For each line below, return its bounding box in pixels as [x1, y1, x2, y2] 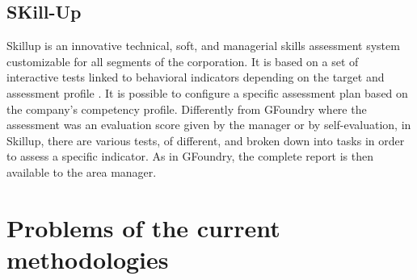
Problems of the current [6, 211, 280, 244]
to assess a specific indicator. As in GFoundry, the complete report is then [6, 148, 374, 165]
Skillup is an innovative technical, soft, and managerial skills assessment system [6, 37, 400, 54]
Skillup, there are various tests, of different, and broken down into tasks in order [6, 132, 405, 148]
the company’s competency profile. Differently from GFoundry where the [6, 100, 367, 117]
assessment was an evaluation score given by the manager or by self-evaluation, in [6, 116, 411, 133]
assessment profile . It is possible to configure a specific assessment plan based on [6, 84, 408, 101]
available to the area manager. [6, 163, 157, 180]
